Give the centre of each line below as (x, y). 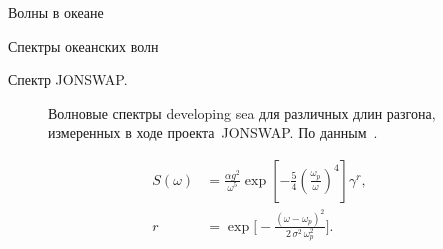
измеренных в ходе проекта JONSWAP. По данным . (213, 132)
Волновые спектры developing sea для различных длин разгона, (242, 112)
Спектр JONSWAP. (68, 79)
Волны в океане (56, 12)
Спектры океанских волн (83, 45)
